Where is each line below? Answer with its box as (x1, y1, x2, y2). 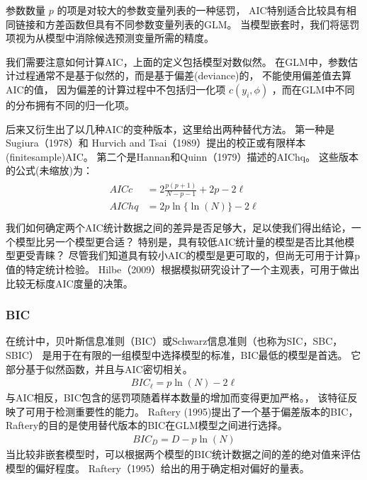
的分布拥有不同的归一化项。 (6, 97, 135, 112)
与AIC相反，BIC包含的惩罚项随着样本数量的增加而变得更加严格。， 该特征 (6, 390, 348, 405)
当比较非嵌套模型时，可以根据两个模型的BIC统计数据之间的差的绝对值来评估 (6, 447, 361, 462)
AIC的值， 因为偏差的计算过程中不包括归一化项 (6, 81, 226, 96)
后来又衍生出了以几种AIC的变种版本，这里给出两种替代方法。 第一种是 (6, 121, 335, 136)
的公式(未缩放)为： (6, 163, 93, 178)
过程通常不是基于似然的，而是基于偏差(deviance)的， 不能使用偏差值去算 (15, 68, 352, 83)
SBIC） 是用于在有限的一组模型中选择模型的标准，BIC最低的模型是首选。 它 (6, 347, 361, 362)
